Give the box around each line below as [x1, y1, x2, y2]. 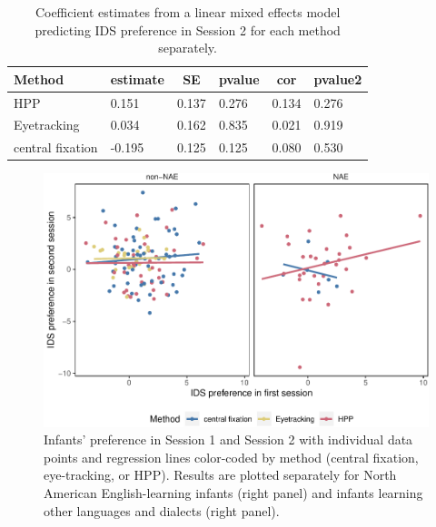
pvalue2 [313, 69, 362, 88]
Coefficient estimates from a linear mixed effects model [35, 3, 341, 21]
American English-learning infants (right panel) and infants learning [44, 483, 423, 502]
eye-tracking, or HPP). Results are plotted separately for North [44, 465, 397, 484]
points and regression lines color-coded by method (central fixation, [44, 447, 419, 466]
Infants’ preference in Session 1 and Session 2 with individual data [44, 430, 413, 449]
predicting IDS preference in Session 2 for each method [35, 20, 341, 39]
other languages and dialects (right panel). [44, 501, 280, 520]
